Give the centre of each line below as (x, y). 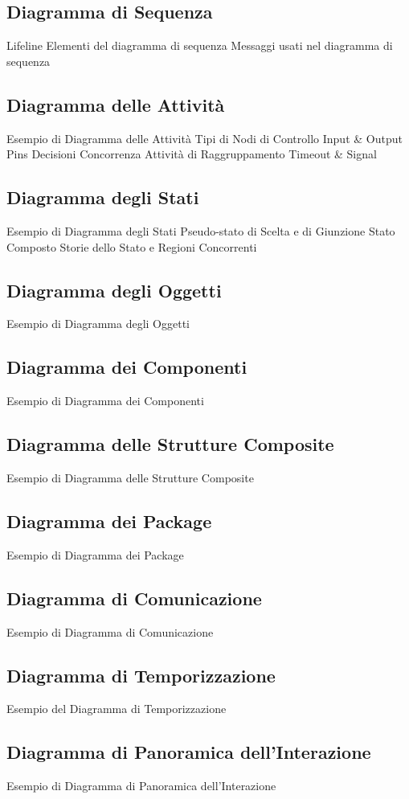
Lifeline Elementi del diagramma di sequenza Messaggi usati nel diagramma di (200, 45)
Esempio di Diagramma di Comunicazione (110, 631)
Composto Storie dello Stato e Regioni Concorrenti (132, 246)
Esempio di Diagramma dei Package (95, 554)
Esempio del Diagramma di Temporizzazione (117, 709)
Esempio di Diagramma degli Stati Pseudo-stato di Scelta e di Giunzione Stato (201, 230)
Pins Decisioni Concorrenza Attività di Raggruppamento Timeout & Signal (192, 154)
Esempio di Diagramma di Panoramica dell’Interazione (141, 786)
